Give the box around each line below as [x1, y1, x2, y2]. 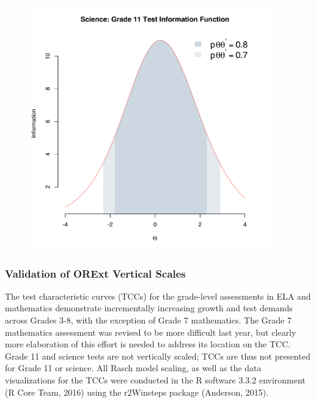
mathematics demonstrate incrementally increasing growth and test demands [5, 301, 293, 314]
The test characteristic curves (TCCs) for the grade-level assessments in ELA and [5, 289, 311, 302]
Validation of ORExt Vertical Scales [5, 265, 186, 281]
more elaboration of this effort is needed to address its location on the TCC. [5, 338, 291, 350]
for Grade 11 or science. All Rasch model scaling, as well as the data [5, 361, 262, 374]
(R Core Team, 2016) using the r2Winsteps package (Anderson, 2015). [5, 385, 269, 398]
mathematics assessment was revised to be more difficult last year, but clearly [5, 325, 296, 338]
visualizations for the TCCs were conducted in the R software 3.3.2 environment [5, 373, 306, 386]
